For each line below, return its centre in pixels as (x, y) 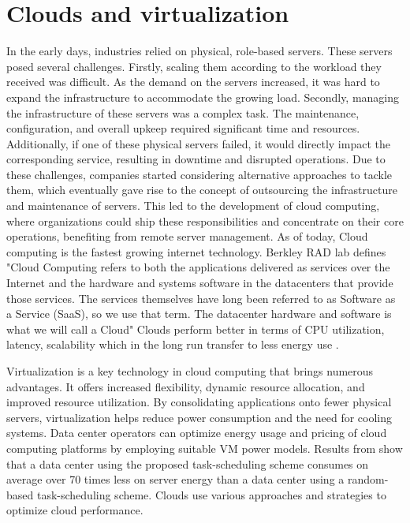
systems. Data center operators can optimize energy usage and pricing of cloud (197, 433)
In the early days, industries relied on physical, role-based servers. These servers (199, 51)
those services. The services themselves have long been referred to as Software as (201, 298)
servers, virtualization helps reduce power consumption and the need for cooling (199, 417)
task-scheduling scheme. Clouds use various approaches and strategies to (211, 494)
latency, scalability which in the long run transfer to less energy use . (173, 344)
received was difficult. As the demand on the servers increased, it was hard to (193, 82)
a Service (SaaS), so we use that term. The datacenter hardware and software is (199, 314)
